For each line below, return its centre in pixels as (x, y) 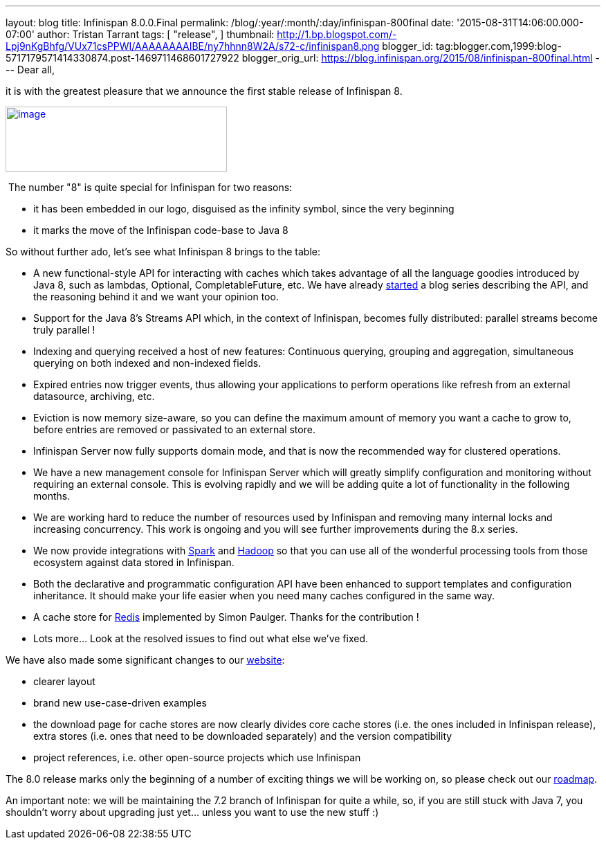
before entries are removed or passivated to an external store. (174, 429)
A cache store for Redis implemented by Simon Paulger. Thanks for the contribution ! (226, 617)
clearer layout (64, 681)
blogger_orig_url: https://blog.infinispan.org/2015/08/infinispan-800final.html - (421, 58)
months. (52, 496)
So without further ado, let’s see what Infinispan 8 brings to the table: (163, 252)
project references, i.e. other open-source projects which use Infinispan (197, 757)
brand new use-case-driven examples (120, 703)
